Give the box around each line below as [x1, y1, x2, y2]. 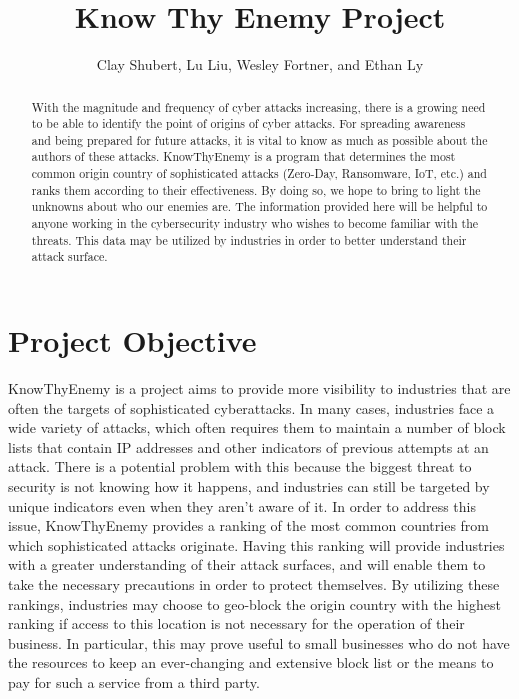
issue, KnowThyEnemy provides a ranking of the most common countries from [8, 515, 489, 536]
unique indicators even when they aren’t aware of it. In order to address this [8, 495, 476, 516]
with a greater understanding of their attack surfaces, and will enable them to [8, 554, 486, 575]
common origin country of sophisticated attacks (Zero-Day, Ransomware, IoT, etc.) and [31, 165, 487, 182]
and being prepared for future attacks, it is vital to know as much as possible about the [31, 131, 488, 148]
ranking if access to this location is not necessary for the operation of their [8, 613, 465, 634]
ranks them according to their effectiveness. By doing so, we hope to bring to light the [31, 181, 481, 198]
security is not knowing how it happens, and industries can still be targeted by [8, 475, 490, 496]
